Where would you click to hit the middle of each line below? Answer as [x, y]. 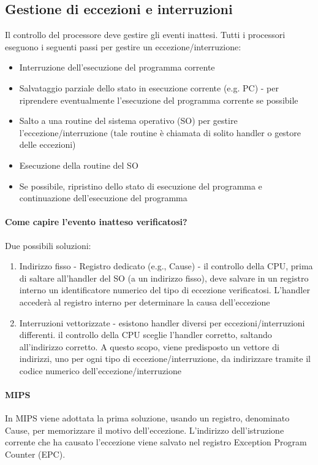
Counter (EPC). [35, 454]
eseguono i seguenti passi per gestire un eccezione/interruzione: [123, 46]
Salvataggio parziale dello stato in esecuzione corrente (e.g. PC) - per [149, 87]
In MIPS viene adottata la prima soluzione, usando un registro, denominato [147, 418]
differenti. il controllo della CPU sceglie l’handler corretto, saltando [146, 335]
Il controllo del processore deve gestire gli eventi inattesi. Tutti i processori [145, 35]
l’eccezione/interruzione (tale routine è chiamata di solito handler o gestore [160, 132]
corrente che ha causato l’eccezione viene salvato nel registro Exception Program [156, 442]
